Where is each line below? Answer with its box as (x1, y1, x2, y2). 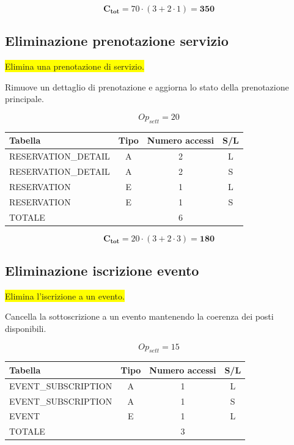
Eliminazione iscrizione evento (5, 260, 199, 279)
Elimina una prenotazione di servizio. (5, 60, 144, 73)
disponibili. (5, 322, 46, 334)
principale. (5, 92, 44, 105)
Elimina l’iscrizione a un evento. (5, 289, 125, 302)
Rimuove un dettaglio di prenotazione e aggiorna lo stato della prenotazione (5, 80, 289, 93)
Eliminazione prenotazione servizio (5, 31, 229, 50)
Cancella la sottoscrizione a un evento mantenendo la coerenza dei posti (5, 310, 274, 323)
